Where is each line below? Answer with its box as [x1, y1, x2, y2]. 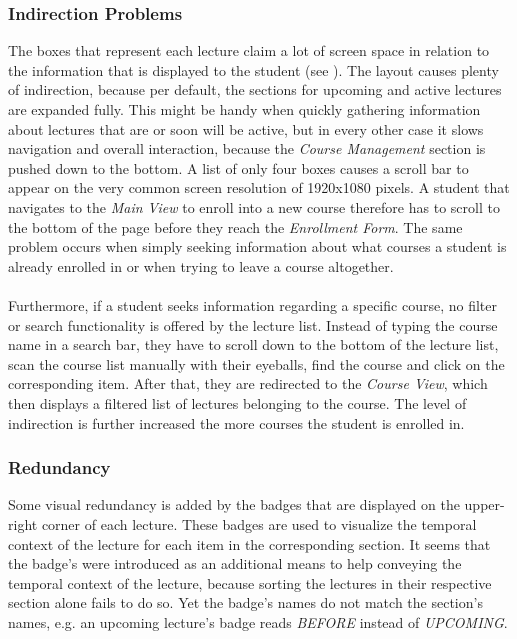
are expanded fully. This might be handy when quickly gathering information [8, 99, 481, 119]
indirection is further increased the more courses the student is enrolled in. [8, 412, 465, 433]
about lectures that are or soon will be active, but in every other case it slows [8, 118, 484, 139]
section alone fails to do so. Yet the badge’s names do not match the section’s [8, 592, 483, 613]
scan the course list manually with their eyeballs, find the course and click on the [8, 353, 505, 374]
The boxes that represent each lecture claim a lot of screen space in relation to [8, 40, 490, 61]
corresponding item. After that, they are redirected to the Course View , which [8, 373, 488, 394]
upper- [464, 494, 505, 515]
